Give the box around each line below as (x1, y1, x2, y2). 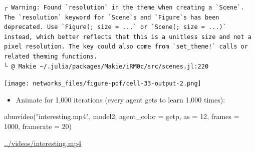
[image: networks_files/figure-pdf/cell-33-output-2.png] (4, 80, 201, 87)
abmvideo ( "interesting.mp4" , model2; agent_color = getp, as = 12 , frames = (4, 111, 239, 121)
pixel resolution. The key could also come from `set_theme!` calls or (4, 43, 248, 50)
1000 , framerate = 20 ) (4, 121, 72, 131)
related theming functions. (4, 52, 98, 60)
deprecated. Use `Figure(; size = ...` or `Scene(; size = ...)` (4, 23, 226, 31)
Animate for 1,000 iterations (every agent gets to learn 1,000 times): (16, 94, 225, 104)
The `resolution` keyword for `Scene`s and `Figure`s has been (4, 13, 219, 21)
